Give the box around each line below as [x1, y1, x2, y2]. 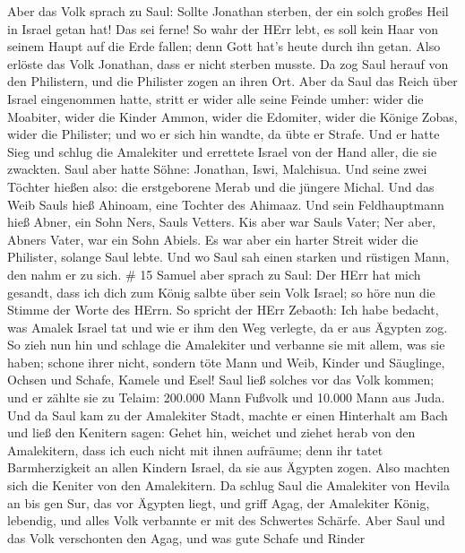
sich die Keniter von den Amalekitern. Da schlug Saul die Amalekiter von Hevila [7, 476, 450, 495]
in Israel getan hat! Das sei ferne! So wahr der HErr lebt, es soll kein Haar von [7, 19, 438, 38]
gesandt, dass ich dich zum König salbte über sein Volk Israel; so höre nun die [7, 282, 435, 301]
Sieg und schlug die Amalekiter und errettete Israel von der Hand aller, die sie [7, 142, 437, 160]
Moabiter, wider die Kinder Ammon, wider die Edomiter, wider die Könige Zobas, [7, 107, 458, 125]
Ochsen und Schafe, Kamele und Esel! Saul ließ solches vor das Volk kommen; [7, 370, 435, 389]
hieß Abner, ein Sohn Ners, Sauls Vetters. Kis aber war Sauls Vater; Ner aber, [7, 212, 436, 231]
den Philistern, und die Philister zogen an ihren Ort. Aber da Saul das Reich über [7, 72, 458, 91]
